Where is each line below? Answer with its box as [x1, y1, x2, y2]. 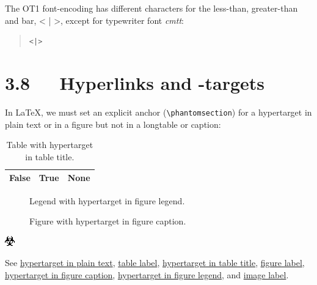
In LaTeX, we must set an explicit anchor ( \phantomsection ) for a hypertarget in [5, 105, 312, 118]
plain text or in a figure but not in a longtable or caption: [5, 117, 221, 130]
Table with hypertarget [6, 138, 93, 151]
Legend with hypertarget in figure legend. [29, 194, 185, 207]
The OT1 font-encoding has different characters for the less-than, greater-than [5, 2, 298, 14]
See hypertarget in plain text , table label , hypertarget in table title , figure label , [5, 256, 305, 269]
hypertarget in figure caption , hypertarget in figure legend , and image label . [5, 268, 289, 281]
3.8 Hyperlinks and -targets [5, 70, 265, 95]
